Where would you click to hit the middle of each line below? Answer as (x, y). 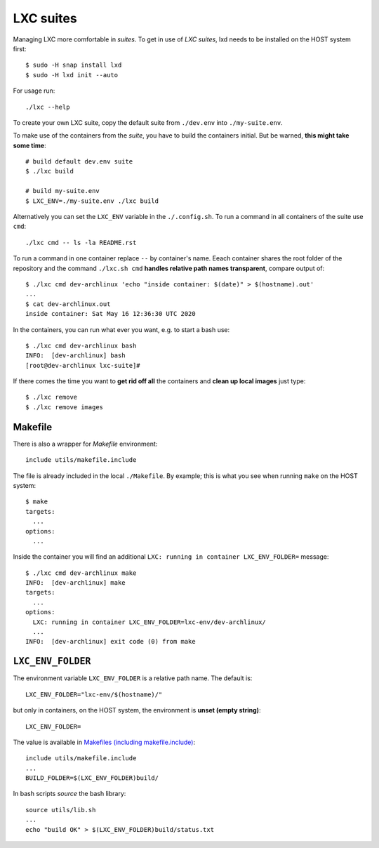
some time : (29, 145)
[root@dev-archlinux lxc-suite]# (83, 365)
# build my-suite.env (62, 191)
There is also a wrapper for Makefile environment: (85, 444)
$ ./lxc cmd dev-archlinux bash (81, 345)
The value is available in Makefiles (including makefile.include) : (104, 742)
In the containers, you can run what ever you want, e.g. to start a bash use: (121, 329)
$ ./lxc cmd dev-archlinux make (81, 573)
